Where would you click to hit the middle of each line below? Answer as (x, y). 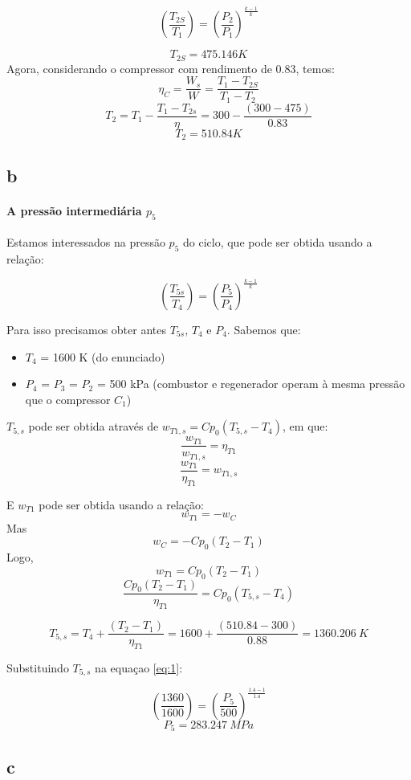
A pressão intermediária (74, 210)
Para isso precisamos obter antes (86, 329)
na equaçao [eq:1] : (139, 668)
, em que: (305, 426)
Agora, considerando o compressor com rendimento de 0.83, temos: (171, 68)
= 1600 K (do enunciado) (103, 356)
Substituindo (38, 668)
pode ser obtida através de (94, 426)
